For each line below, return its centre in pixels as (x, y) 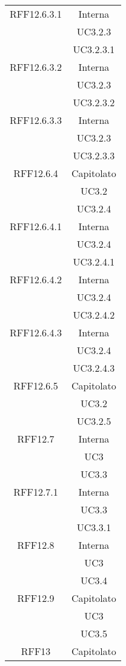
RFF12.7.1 (36, 492)
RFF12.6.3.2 (36, 67)
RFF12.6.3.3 (36, 120)
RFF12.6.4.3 (36, 332)
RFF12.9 (36, 598)
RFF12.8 (36, 545)
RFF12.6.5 (36, 385)
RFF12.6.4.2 (36, 279)
